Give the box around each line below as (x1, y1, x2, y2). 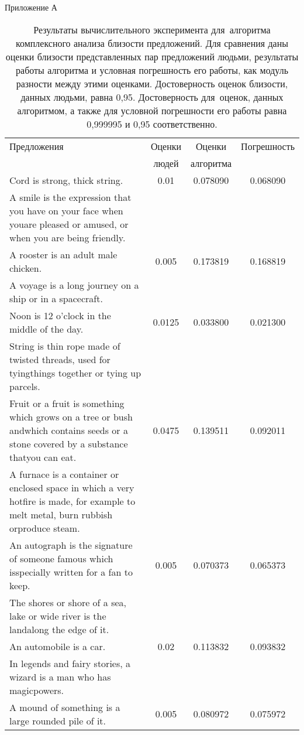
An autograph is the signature (9, 538, 133, 552)
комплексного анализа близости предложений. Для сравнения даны (15, 36, 289, 50)
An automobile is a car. (9, 639, 106, 653)
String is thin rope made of (9, 339, 120, 353)
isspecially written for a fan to (9, 565, 133, 579)
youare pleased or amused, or (9, 217, 129, 231)
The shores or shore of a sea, (9, 595, 127, 609)
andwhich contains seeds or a (9, 423, 128, 437)
